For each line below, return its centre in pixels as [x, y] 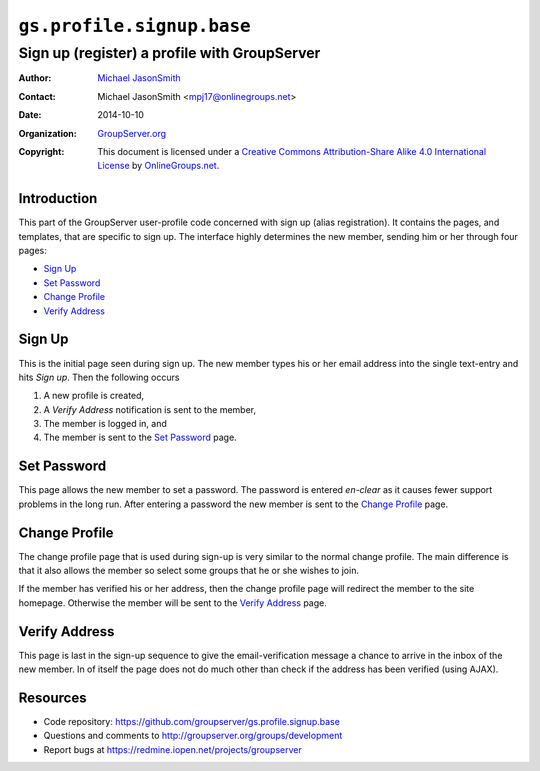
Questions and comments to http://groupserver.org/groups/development [193, 736]
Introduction [58, 198]
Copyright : [41, 151]
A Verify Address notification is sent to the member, [150, 409]
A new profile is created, [94, 396]
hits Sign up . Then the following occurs [99, 377]
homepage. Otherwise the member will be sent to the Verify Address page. [172, 602]
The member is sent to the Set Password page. [140, 437]
